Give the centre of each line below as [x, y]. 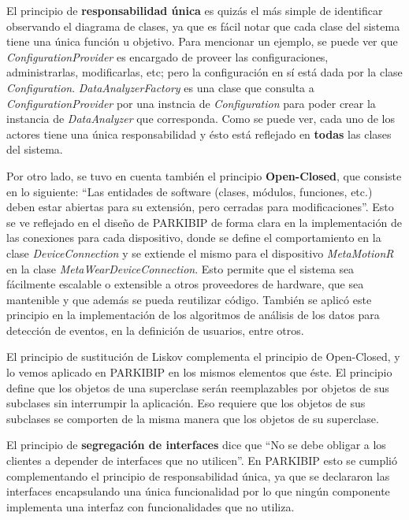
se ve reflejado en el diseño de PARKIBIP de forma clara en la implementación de [204, 222]
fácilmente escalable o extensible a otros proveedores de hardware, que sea [185, 284]
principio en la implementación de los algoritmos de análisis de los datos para [193, 315]
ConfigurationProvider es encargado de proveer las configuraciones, [167, 56]
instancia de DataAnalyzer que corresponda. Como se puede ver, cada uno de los [201, 119]
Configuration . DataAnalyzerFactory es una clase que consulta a [160, 87]
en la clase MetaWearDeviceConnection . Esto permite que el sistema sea [180, 268]
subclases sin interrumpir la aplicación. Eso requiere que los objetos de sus [186, 403]
